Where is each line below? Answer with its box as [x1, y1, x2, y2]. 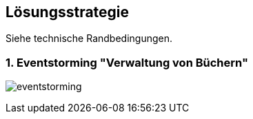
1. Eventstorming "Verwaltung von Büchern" [6, 55, 248, 69]
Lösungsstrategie [6, 3, 130, 21]
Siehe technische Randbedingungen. [6, 32, 173, 45]
